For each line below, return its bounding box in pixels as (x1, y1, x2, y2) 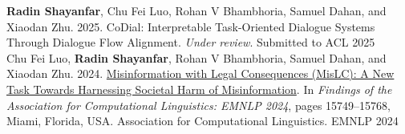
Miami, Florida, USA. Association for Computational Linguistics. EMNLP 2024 (6, 112, 399, 129)
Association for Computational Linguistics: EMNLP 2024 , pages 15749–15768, (6, 96, 391, 113)
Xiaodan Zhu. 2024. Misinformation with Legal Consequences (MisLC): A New (6, 65, 395, 82)
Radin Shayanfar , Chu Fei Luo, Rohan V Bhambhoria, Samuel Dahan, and (6, 2, 387, 18)
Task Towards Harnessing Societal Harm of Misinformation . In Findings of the (6, 80, 392, 97)
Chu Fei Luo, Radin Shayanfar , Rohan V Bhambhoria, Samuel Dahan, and (6, 49, 387, 66)
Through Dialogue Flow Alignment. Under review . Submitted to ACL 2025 (6, 34, 375, 51)
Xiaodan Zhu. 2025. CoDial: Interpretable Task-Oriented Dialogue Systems (6, 18, 375, 35)
